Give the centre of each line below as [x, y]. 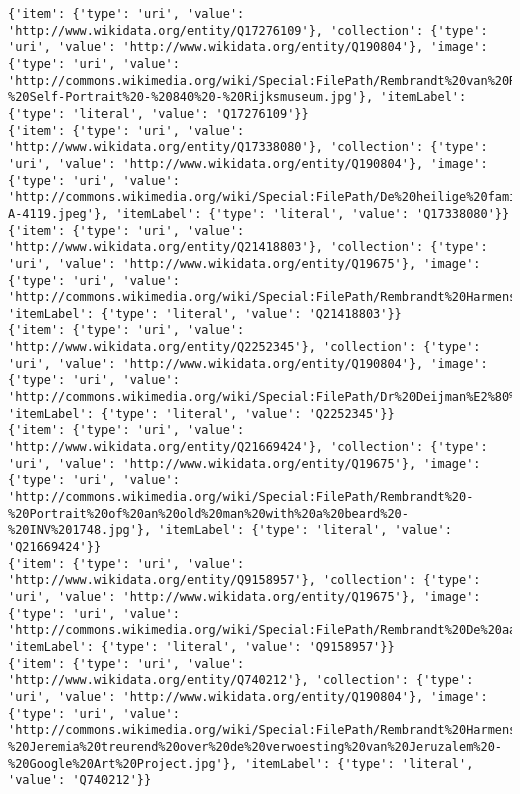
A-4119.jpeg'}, [58, 213]
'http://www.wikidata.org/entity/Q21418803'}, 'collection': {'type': [248, 247]
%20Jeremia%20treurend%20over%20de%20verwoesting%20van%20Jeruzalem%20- [255, 746]
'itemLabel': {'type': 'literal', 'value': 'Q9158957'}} [201, 646]
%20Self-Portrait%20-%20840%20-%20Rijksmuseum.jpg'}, [191, 97]
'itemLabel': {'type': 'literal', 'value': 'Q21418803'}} [205, 313]
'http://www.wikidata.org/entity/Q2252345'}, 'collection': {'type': [244, 347]
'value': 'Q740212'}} [80, 780]
